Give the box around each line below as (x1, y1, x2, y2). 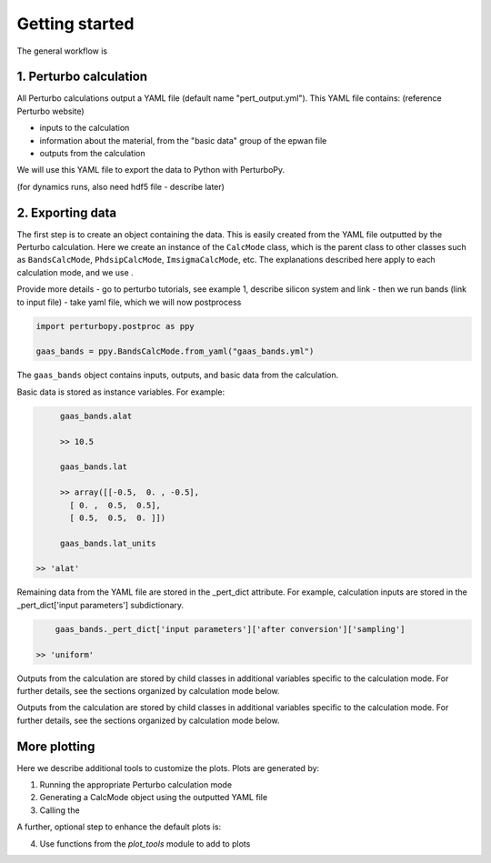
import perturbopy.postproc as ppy (35, 321, 195, 331)
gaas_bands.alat (59, 410, 133, 421)
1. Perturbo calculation (16, 69, 148, 85)
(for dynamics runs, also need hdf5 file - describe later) (16, 181, 225, 192)
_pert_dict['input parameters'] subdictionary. (16, 599, 185, 610)
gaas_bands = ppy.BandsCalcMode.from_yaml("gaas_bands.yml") (35, 346, 315, 356)
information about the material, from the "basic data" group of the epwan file (39, 135, 327, 146)
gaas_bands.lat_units (59, 537, 156, 548)
